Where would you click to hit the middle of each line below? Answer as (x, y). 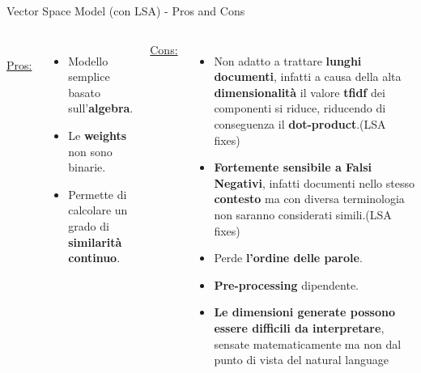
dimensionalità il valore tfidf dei (300, 92)
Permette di (98, 194)
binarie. (87, 167)
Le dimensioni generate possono (305, 312)
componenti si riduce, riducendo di (300, 108)
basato (84, 92)
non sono (90, 151)
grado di (89, 225)
